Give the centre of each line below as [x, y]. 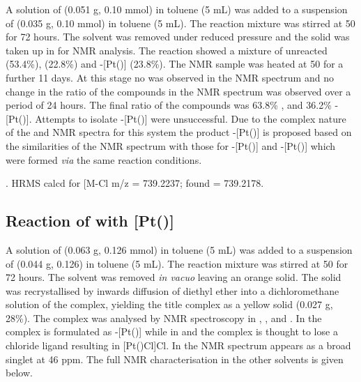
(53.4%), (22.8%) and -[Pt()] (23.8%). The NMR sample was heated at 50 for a [175, 64]
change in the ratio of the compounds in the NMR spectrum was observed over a [178, 91]
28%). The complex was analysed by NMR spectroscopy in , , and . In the [164, 318]
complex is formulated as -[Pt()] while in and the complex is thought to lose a [172, 331]
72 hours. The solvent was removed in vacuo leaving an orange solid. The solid [174, 277]
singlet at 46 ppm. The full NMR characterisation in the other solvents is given [175, 359]
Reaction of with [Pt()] [90, 221]
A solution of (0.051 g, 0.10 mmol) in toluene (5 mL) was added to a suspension [177, 9]
